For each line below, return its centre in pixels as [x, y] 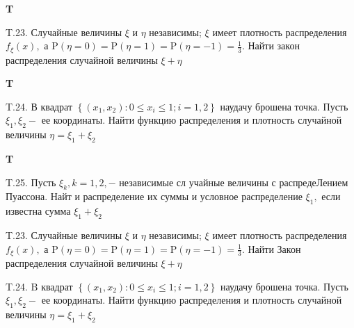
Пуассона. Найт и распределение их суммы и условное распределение [154, 196]
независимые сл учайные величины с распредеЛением [234, 182]
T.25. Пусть [31, 182]
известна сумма [38, 211]
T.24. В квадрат [39, 106]
